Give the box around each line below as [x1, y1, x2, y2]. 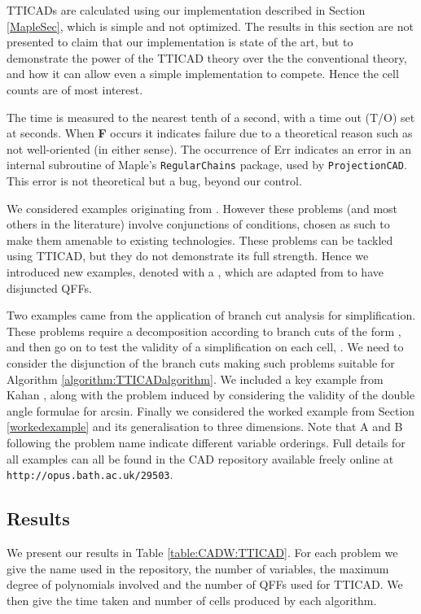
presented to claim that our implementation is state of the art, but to [7, 33, 353, 50]
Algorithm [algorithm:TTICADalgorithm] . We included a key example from [7, 370, 384, 387]
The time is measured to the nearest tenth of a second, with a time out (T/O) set [7, 108, 415, 125]
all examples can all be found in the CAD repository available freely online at [7, 450, 394, 467]
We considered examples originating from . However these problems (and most [7, 199, 398, 216]
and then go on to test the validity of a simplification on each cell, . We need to [7, 338, 404, 355]
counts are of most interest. [7, 81, 143, 98]
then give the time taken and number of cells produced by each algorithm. [7, 591, 377, 608]
